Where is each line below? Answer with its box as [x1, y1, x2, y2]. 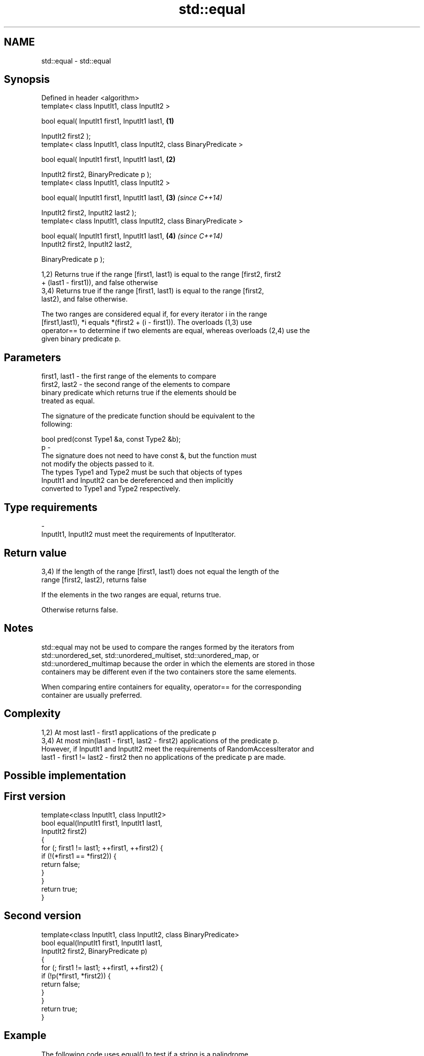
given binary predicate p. [41, 335, 121, 343]
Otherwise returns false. [41, 605, 118, 614]
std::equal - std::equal [41, 56, 111, 65]
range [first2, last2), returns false [41, 575, 147, 584]
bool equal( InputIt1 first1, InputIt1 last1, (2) [41, 155, 176, 164]
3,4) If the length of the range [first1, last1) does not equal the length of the [41, 567, 279, 576]
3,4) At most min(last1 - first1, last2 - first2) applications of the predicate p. [41, 736, 279, 745]
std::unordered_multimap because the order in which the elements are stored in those [41, 659, 315, 668]
